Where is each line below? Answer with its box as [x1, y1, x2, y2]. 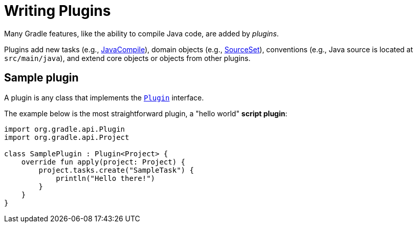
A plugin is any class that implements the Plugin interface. [4, 93, 204, 102]
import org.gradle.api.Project [4, 133, 129, 141]
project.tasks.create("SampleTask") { [38, 166, 194, 174]
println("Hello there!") [56, 174, 156, 182]
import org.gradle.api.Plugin [4, 125, 125, 133]
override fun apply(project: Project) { [21, 157, 186, 166]
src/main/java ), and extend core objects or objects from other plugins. [4, 53, 251, 63]
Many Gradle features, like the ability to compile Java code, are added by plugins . [4, 29, 279, 38]
